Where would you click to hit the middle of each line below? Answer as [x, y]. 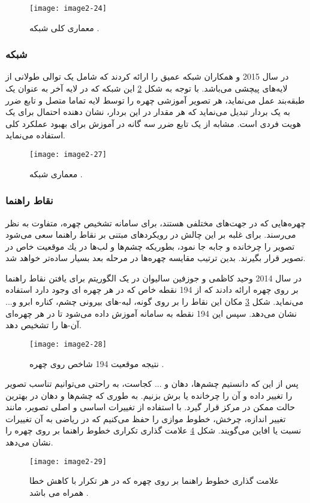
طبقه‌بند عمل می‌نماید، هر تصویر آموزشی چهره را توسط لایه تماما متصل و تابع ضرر [155, 100]
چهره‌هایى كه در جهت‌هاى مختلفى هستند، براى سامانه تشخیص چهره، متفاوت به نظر [156, 222]
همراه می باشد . [59, 492]
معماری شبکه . [56, 173]
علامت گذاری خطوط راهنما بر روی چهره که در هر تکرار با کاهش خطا [154, 481]
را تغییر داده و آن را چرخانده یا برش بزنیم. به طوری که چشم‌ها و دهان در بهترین [149, 395]
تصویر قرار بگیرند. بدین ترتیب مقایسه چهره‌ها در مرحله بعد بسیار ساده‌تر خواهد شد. [156, 258]
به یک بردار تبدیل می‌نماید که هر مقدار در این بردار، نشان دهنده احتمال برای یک [148, 112]
